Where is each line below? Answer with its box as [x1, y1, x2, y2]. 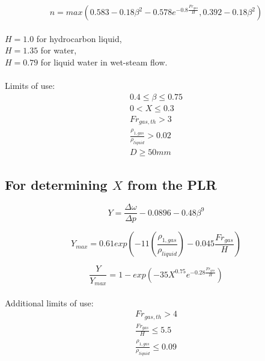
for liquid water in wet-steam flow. [40, 55, 168, 68]
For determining [5, 175, 108, 193]
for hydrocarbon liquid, [36, 32, 122, 44]
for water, [40, 44, 77, 56]
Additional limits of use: [5, 296, 94, 309]
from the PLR [127, 175, 217, 193]
